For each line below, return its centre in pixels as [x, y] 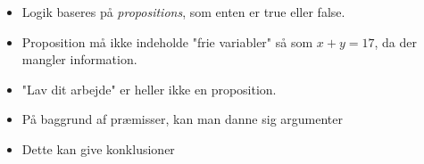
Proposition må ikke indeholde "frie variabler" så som [167, 41]
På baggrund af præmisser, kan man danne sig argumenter [182, 119]
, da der [395, 41]
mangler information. [79, 59]
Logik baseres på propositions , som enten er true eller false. [183, 12]
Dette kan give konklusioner [98, 148]
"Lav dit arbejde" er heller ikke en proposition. [149, 89]
